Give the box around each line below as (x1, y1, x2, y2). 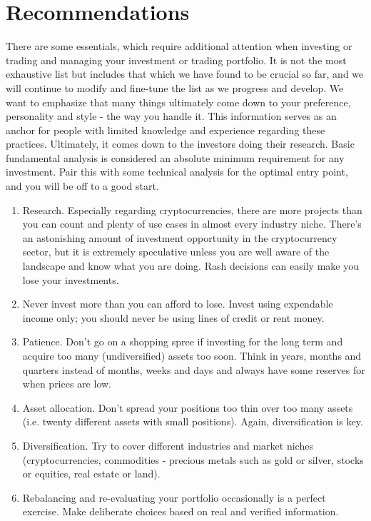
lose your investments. (22, 272, 119, 287)
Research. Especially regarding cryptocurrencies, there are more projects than (22, 202, 362, 217)
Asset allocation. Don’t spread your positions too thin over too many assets (22, 400, 353, 415)
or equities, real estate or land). (22, 466, 161, 481)
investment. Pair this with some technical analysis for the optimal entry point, (6, 164, 348, 179)
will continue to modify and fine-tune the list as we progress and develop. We (6, 80, 344, 95)
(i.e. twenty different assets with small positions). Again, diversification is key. (22, 414, 363, 429)
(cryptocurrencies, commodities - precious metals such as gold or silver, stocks (22, 452, 364, 467)
